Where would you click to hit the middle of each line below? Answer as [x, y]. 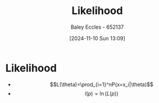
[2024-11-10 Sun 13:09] [97, 38]
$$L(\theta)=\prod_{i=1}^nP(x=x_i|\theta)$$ [102, 84]
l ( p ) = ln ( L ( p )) [102, 93]
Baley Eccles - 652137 [97, 27]
